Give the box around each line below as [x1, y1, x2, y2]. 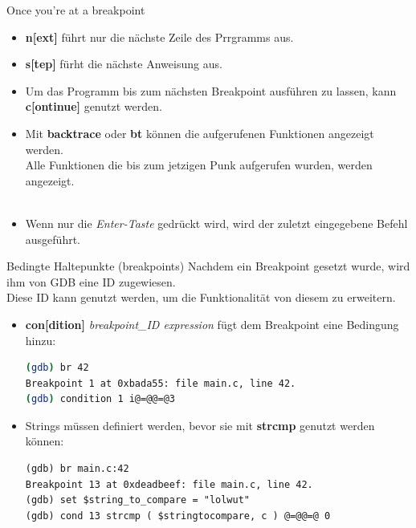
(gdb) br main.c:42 [25, 463, 129, 475]
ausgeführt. [25, 230, 80, 247]
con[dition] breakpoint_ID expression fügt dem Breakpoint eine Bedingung [25, 315, 399, 332]
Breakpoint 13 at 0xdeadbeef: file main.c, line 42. [25, 478, 313, 490]
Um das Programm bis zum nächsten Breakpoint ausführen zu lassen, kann [25, 82, 397, 99]
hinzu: [25, 331, 56, 348]
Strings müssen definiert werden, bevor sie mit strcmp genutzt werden [25, 416, 375, 433]
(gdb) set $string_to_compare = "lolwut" [25, 494, 250, 506]
